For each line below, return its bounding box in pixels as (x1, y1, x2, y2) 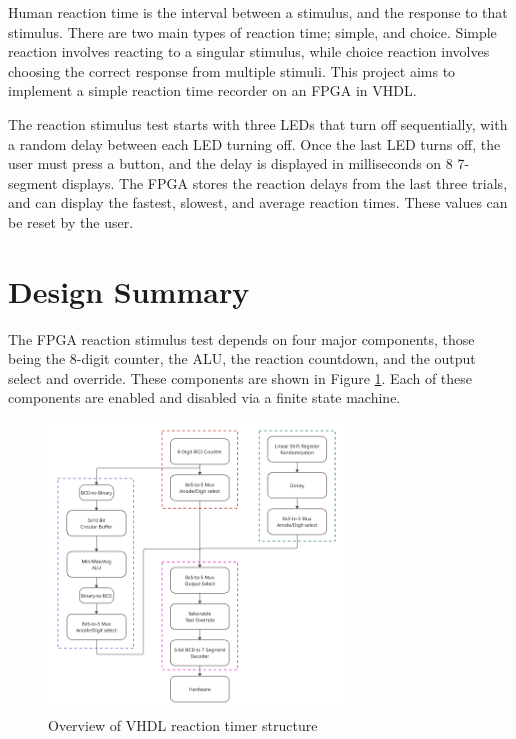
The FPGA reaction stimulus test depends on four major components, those (8, 328, 475, 349)
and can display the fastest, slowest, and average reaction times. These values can (8, 192, 508, 213)
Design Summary (8, 270, 250, 311)
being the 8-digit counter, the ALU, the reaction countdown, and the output (8, 348, 476, 369)
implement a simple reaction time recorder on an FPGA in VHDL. (8, 80, 417, 101)
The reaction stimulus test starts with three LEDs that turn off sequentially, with (8, 113, 508, 134)
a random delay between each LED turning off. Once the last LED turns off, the (8, 133, 501, 154)
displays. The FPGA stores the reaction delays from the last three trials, (62, 172, 508, 193)
